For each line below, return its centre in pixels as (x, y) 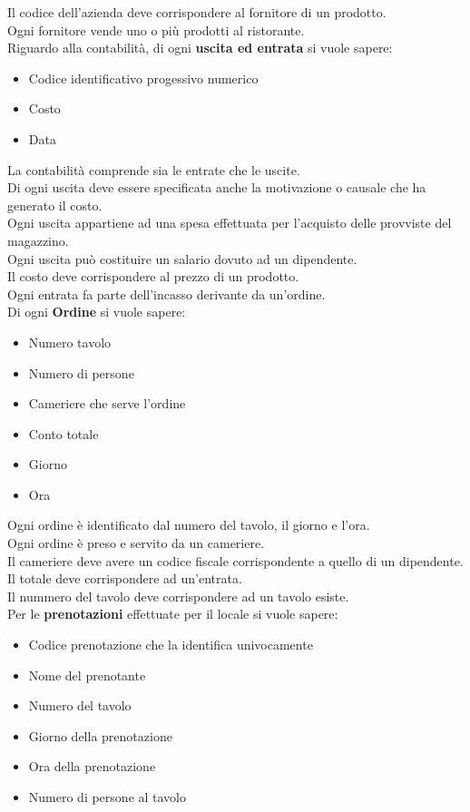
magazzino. (38, 240)
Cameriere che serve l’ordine (107, 403)
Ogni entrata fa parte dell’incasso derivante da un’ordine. (166, 293)
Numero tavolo (70, 342)
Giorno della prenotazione (100, 735)
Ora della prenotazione (92, 766)
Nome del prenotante (87, 675)
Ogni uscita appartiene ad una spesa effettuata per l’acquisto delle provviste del (230, 223)
